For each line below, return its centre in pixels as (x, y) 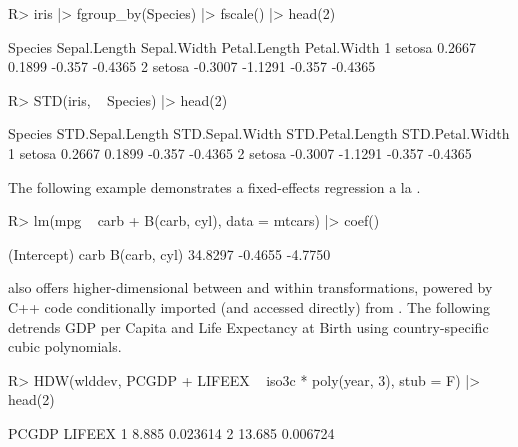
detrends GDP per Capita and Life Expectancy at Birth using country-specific (248, 326)
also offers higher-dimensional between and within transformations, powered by (250, 287)
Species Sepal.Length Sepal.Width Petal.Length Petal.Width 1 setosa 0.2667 (242, 46)
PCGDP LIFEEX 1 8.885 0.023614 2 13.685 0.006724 (171, 432)
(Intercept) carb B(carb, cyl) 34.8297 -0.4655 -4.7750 (169, 253)
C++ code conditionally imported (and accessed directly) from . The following (249, 306)
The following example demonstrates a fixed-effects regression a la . (214, 186)
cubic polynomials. (65, 346)
